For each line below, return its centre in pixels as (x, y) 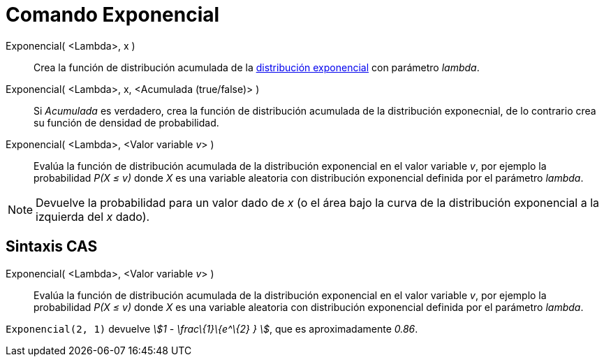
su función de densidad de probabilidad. (126, 122)
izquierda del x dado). (93, 216)
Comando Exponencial (113, 15)
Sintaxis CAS (52, 247)
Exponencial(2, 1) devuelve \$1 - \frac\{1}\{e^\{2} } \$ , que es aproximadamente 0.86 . (212, 328)
